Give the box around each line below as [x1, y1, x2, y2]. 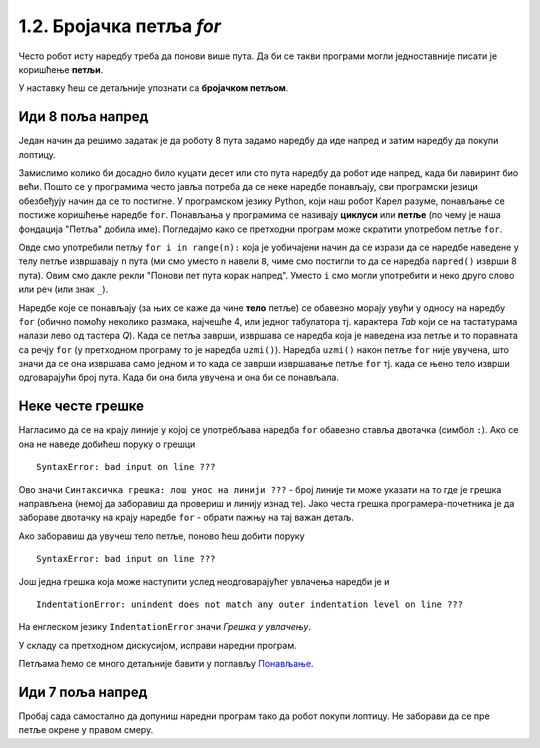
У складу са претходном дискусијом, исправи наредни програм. [18, 639, 297, 651]
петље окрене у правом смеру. [18, 724, 154, 736]
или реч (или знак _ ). [18, 283, 109, 295]
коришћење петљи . [18, 63, 104, 75]
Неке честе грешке [18, 398, 145, 415]
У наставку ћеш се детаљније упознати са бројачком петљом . [18, 82, 289, 94]
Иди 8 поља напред [18, 108, 149, 125]
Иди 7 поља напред [18, 683, 148, 700]
